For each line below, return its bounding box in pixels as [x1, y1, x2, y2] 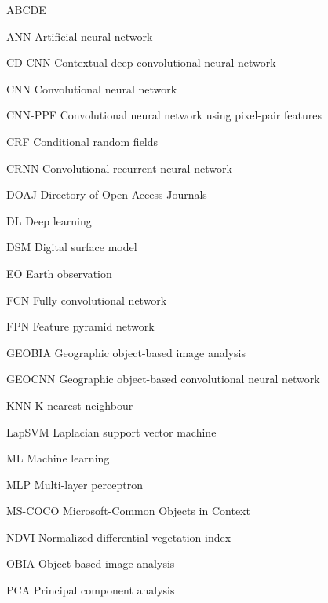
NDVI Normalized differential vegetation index [6, 528, 231, 545]
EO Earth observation [6, 265, 112, 281]
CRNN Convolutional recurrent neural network [6, 159, 232, 176]
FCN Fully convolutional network [6, 291, 167, 308]
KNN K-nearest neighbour [6, 397, 133, 413]
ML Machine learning [6, 450, 110, 466]
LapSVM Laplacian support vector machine [6, 423, 217, 440]
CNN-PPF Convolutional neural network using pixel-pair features [6, 107, 322, 123]
